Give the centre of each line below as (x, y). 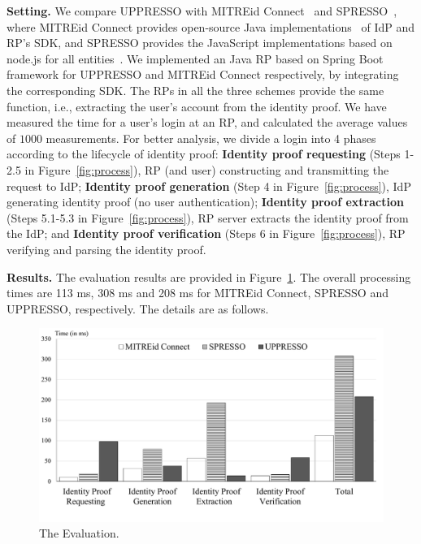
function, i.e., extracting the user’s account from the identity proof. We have (197, 106)
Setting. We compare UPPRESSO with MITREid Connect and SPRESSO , (202, 11)
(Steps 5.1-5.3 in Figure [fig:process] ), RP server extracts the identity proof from (208, 217)
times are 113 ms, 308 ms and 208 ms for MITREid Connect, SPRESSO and (197, 293)
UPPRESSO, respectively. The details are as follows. (138, 308)
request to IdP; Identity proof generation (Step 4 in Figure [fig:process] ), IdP (209, 186)
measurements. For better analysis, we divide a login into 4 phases (211, 138)
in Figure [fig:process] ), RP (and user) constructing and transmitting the (207, 169)
